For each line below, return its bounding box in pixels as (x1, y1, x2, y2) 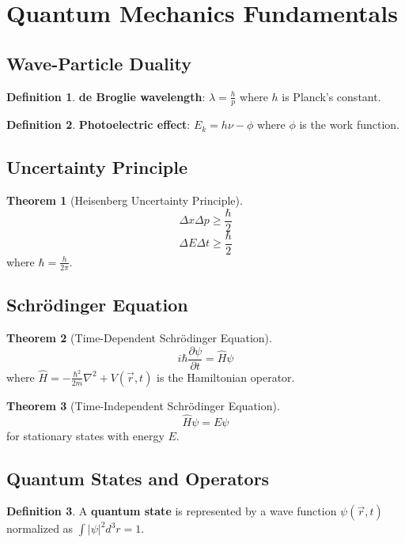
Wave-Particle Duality (6, 51, 191, 75)
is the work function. (299, 116, 399, 133)
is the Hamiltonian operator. (157, 368, 295, 385)
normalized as (6, 520, 74, 537)
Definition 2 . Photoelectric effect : (6, 116, 191, 133)
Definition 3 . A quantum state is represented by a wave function (6, 503, 337, 519)
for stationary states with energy (6, 427, 165, 443)
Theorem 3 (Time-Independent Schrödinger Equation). (6, 397, 280, 413)
